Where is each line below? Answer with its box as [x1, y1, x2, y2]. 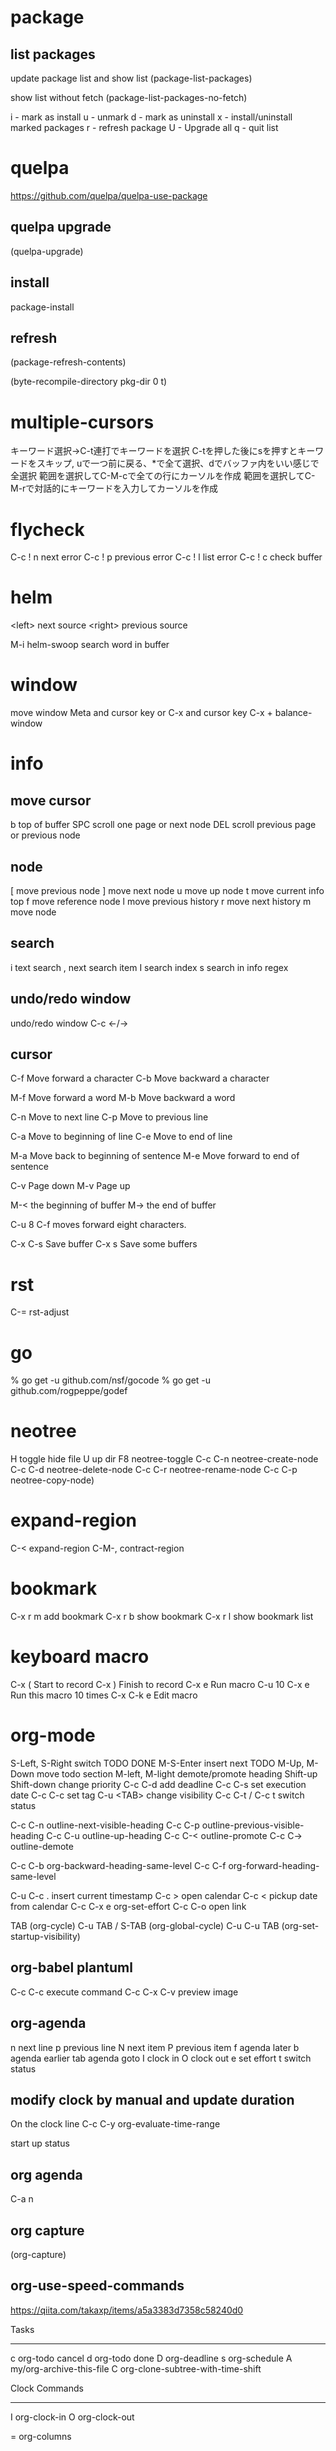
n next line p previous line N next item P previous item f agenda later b [10, 2041, 300, 2053]
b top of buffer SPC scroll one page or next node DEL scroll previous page [10, 819, 317, 831]
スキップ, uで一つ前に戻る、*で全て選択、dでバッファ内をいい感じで [36, 457, 320, 470]
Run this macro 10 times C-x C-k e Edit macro [10, 1689, 198, 1701]
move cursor [10, 792, 92, 809]
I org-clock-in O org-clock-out [10, 2411, 135, 2423]
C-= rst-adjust [10, 1306, 70, 1318]
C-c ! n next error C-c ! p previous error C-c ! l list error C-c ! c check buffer [10, 551, 323, 563]
